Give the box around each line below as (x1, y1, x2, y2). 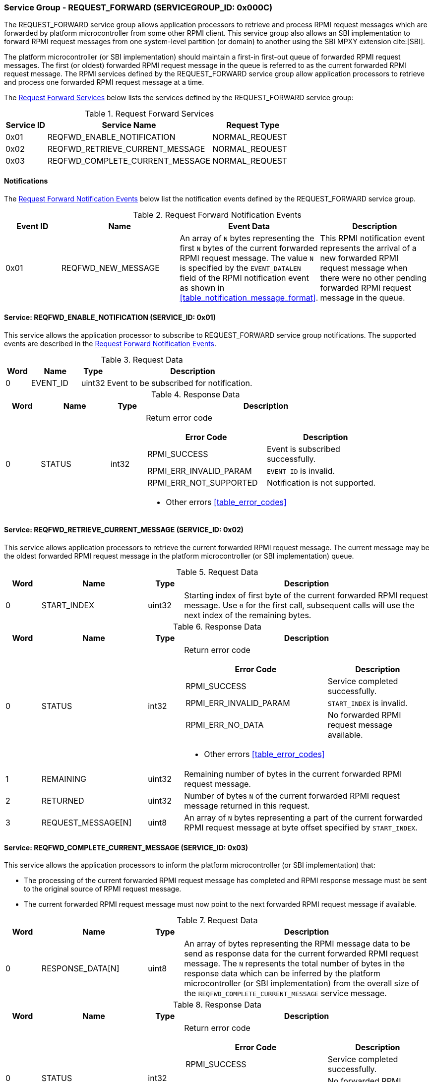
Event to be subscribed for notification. (107, 378, 252, 388)
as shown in (180, 282, 225, 293)
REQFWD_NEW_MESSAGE (61, 262, 160, 273)
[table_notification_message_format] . (180, 292, 318, 303)
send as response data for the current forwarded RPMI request (184, 949, 419, 959)
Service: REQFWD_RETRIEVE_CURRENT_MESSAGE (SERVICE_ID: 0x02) (4, 525, 244, 534)
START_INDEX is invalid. (327, 698, 408, 708)
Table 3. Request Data (101, 354, 183, 365)
